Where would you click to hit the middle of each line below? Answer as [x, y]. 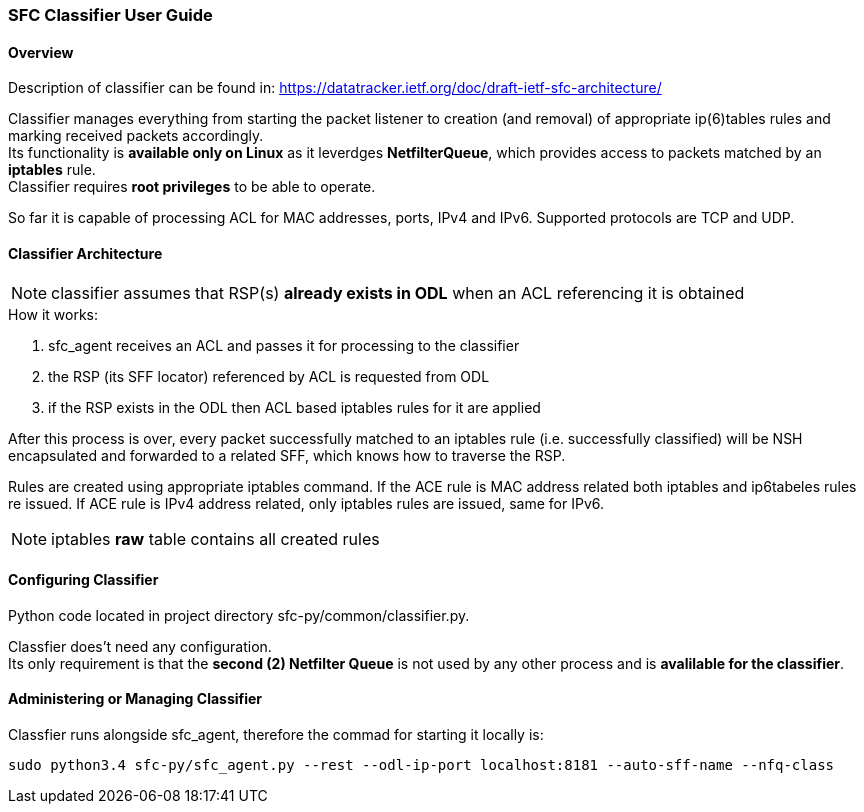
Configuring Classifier [83, 580]
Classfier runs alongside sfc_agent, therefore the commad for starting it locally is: [276, 734]
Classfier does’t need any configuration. [140, 646]
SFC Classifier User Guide [110, 15]
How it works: [53, 315]
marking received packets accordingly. [136, 136]
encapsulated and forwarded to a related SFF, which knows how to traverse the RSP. [287, 456]
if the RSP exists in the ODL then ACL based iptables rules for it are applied [294, 408]
